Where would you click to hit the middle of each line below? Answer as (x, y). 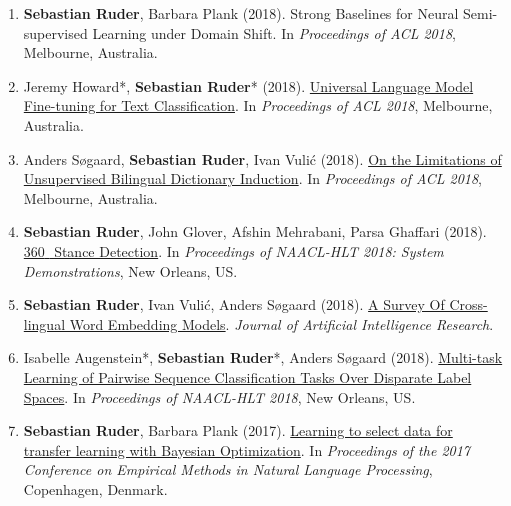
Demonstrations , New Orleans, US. (130, 270)
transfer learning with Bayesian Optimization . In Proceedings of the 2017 (246, 449)
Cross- (468, 304)
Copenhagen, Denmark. (95, 488)
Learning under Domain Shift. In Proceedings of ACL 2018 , (274, 32)
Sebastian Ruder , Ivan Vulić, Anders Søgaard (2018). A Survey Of (234, 304)
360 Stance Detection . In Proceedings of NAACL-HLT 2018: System (233, 250)
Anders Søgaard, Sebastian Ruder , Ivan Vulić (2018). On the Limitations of (262, 158)
